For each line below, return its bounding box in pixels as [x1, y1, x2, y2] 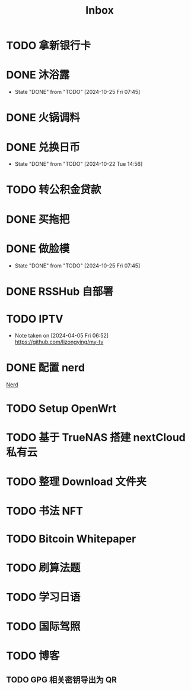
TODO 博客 [6, 649, 60, 663]
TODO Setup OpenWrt [6, 402, 117, 415]
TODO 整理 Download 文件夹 [6, 475, 147, 489]
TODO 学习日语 [6, 590, 81, 604]
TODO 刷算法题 [6, 561, 81, 574]
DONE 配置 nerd [6, 361, 85, 374]
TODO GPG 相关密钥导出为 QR [6, 675, 117, 685]
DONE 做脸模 [6, 242, 70, 256]
